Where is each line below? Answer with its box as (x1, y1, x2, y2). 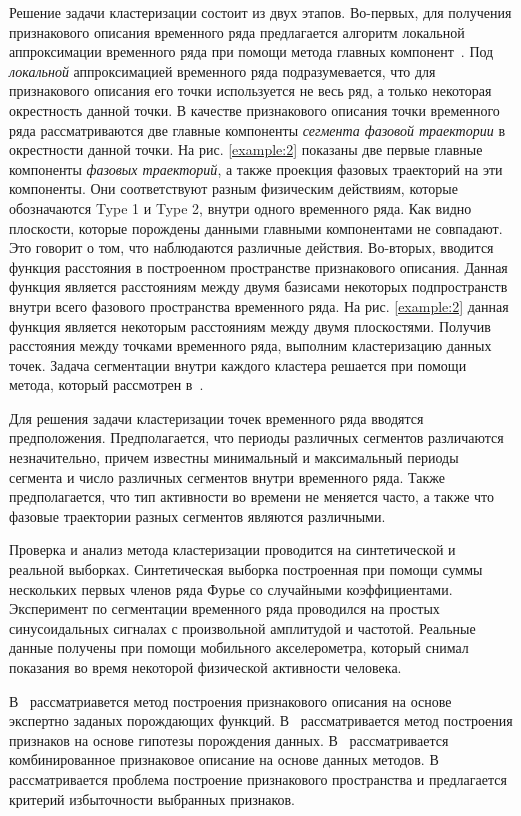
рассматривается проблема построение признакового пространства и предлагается (9, 768, 507, 789)
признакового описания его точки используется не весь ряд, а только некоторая (9, 80, 492, 101)
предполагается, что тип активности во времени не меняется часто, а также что (9, 486, 494, 507)
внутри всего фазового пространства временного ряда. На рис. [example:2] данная (9, 295, 509, 316)
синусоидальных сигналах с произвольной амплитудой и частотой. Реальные (9, 617, 476, 638)
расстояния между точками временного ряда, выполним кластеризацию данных (9, 335, 492, 356)
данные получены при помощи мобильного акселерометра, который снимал (9, 637, 469, 658)
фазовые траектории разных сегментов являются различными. (9, 505, 386, 526)
